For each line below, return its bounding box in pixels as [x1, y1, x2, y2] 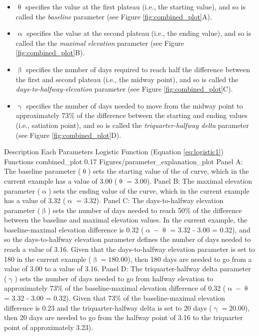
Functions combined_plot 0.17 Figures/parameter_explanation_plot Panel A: [4, 156, 243, 166]
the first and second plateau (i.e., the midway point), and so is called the [15, 74, 239, 84]
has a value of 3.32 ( [4, 195, 66, 206]
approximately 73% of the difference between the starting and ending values [15, 110, 248, 120]
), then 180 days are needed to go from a [128, 253, 252, 264]
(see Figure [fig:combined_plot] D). [15, 129, 122, 140]
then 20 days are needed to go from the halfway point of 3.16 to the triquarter [4, 312, 243, 323]
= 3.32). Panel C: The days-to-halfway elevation [76, 195, 224, 206]
